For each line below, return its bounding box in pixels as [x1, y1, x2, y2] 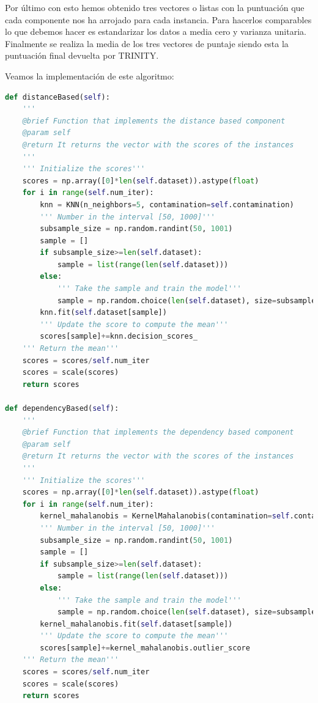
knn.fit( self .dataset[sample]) [40, 308, 167, 317]
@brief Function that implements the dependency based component [22, 428, 294, 437]
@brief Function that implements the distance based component [22, 116, 286, 125]
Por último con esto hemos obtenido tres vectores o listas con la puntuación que [5, 1, 305, 13]
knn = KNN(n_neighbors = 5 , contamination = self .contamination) [40, 200, 294, 209]
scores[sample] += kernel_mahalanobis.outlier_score [40, 643, 250, 652]
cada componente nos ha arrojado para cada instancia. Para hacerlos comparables [5, 13, 312, 26]
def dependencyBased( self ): [5, 404, 119, 413]
